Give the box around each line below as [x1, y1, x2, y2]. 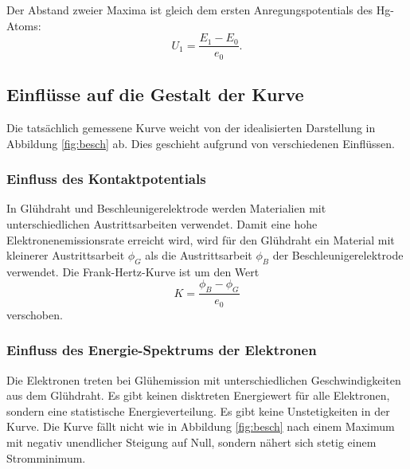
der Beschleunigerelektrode [272, 247, 404, 264]
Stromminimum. [6, 449, 86, 466]
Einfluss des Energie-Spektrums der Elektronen [6, 340, 317, 360]
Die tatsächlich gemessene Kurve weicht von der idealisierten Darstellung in [6, 119, 376, 135]
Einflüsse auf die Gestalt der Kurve [6, 82, 304, 107]
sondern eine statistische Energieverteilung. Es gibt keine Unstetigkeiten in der [6, 402, 390, 419]
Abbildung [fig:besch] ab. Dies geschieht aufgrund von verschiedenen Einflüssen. [6, 135, 395, 151]
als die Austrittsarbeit [145, 247, 252, 264]
